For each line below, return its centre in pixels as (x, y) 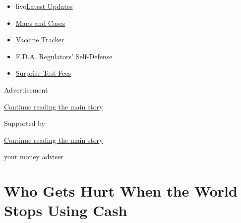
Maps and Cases (40, 23)
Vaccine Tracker (40, 40)
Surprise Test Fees (43, 73)
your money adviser (34, 157)
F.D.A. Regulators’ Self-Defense (64, 56)
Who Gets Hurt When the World (121, 191)
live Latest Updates (44, 6)
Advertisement (26, 89)
